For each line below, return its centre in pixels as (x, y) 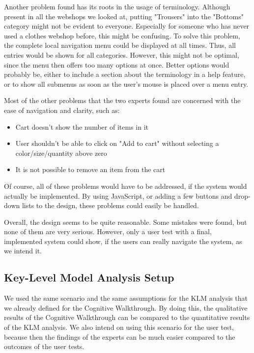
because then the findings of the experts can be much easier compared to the (120, 336)
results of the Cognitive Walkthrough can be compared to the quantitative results (127, 317)
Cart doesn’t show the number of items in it (82, 126)
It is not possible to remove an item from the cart (90, 169)
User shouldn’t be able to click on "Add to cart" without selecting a (117, 143)
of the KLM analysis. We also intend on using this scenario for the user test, (119, 327)
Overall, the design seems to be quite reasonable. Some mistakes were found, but (126, 222)
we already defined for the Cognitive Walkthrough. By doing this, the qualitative (126, 307)
